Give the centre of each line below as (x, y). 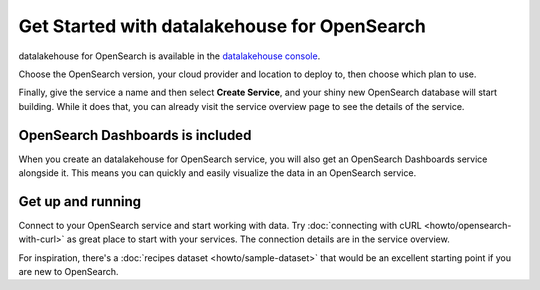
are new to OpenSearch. (68, 272)
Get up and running (80, 201)
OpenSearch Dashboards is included (135, 135)
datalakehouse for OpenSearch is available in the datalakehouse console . (169, 56)
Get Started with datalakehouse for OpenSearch (222, 26)
